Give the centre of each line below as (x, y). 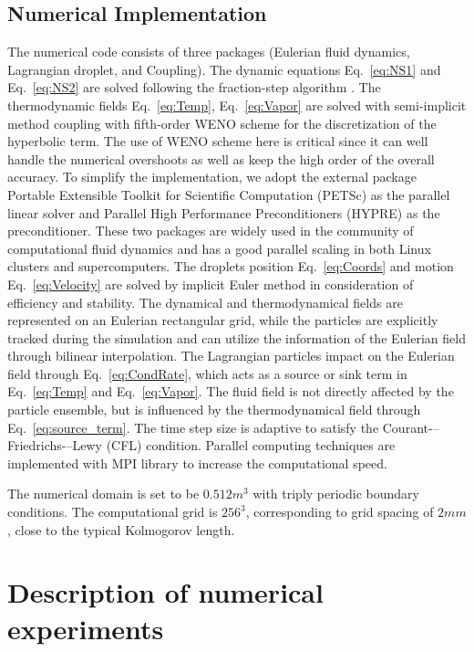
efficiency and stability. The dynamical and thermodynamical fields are (205, 302)
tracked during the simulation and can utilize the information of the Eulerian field (237, 337)
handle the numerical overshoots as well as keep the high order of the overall (221, 158)
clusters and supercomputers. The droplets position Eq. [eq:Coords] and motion (231, 266)
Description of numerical (165, 592)
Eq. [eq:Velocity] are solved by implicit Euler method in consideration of (211, 284)
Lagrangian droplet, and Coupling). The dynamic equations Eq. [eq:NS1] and (224, 69)
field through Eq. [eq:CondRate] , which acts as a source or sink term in (207, 373)
